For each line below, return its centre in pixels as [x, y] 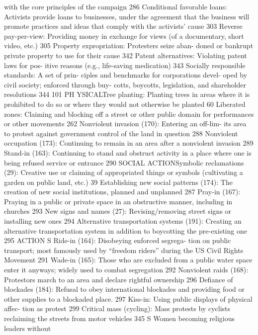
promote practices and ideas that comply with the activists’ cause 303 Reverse [123, 26]
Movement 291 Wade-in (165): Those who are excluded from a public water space [128, 260]
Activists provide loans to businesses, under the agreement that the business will [127, 16]
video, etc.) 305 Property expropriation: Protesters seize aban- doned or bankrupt [129, 45]
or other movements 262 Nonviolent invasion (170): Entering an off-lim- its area [125, 124]
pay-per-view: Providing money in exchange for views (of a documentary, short [124, 36]
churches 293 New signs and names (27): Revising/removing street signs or [118, 211]
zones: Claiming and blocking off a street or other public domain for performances [129, 114]
